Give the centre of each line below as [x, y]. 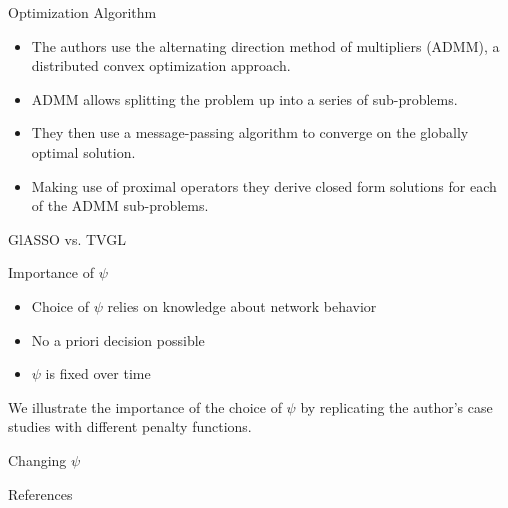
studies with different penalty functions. [130, 426]
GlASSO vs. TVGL [67, 238]
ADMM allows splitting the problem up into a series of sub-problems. [244, 98]
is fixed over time [98, 373]
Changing [37, 459]
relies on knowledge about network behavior [242, 305]
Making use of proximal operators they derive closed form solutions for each [264, 185]
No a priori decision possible [118, 339]
